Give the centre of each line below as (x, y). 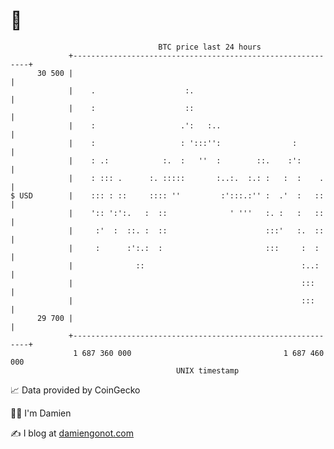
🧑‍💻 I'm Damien (41, 413)
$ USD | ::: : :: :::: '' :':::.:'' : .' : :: (167, 195)
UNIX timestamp (207, 370)
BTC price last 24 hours (210, 47)
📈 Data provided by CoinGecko (75, 390)
